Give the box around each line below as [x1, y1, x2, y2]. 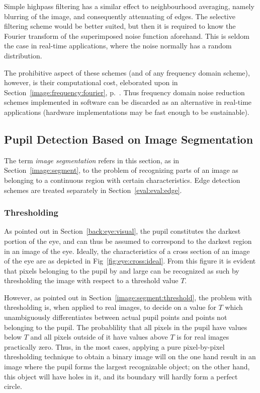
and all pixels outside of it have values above [30, 332, 168, 342]
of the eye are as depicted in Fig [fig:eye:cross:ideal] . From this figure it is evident [4, 255, 256, 266]
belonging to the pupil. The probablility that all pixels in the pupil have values [4, 321, 247, 332]
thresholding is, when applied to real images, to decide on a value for [4, 302, 216, 312]
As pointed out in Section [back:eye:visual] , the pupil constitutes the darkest [4, 226, 241, 236]
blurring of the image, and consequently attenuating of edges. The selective [4, 11, 235, 21]
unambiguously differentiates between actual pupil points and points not [4, 312, 227, 322]
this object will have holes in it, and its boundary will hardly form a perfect [4, 371, 238, 381]
